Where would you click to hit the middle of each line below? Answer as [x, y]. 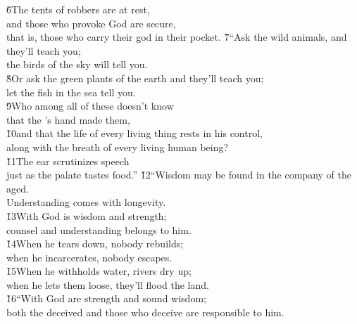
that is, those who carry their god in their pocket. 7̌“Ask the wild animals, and [177, 37]
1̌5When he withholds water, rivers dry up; [99, 271]
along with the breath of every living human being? [118, 147]
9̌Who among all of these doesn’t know [90, 106]
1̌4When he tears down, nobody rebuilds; [95, 244]
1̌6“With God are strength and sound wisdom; [106, 298]
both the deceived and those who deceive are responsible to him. [145, 312]
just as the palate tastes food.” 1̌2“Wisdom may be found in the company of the [179, 175]
